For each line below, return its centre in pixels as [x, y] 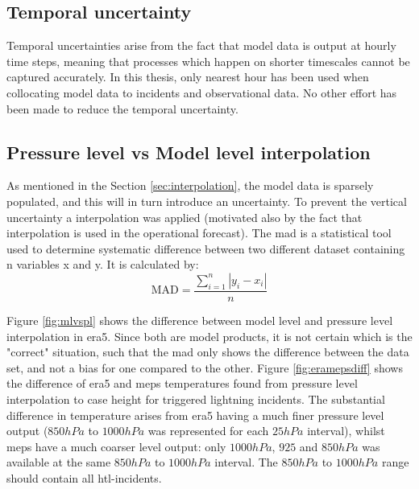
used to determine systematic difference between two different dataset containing [206, 248]
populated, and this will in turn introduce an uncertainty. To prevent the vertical [207, 201]
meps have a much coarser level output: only [116, 446]
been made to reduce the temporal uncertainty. [122, 108]
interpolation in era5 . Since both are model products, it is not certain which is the [209, 336]
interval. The [246, 462]
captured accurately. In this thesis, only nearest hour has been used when [188, 77]
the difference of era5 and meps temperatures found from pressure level [182, 383]
